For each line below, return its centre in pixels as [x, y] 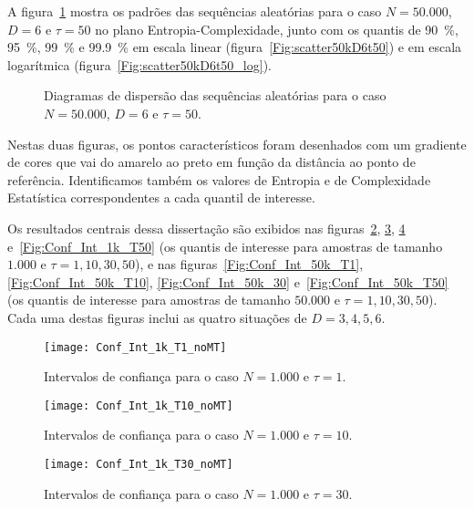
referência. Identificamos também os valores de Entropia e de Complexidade [219, 179]
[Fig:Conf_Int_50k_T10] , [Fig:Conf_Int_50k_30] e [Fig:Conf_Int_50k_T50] [228, 281]
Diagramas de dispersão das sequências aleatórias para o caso [215, 95]
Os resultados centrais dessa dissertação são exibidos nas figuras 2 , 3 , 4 [206, 228]
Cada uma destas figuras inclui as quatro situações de [157, 317]
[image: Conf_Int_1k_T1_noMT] [135, 347]
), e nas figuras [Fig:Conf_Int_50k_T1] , [249, 264]
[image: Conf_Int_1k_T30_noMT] [139, 464]
